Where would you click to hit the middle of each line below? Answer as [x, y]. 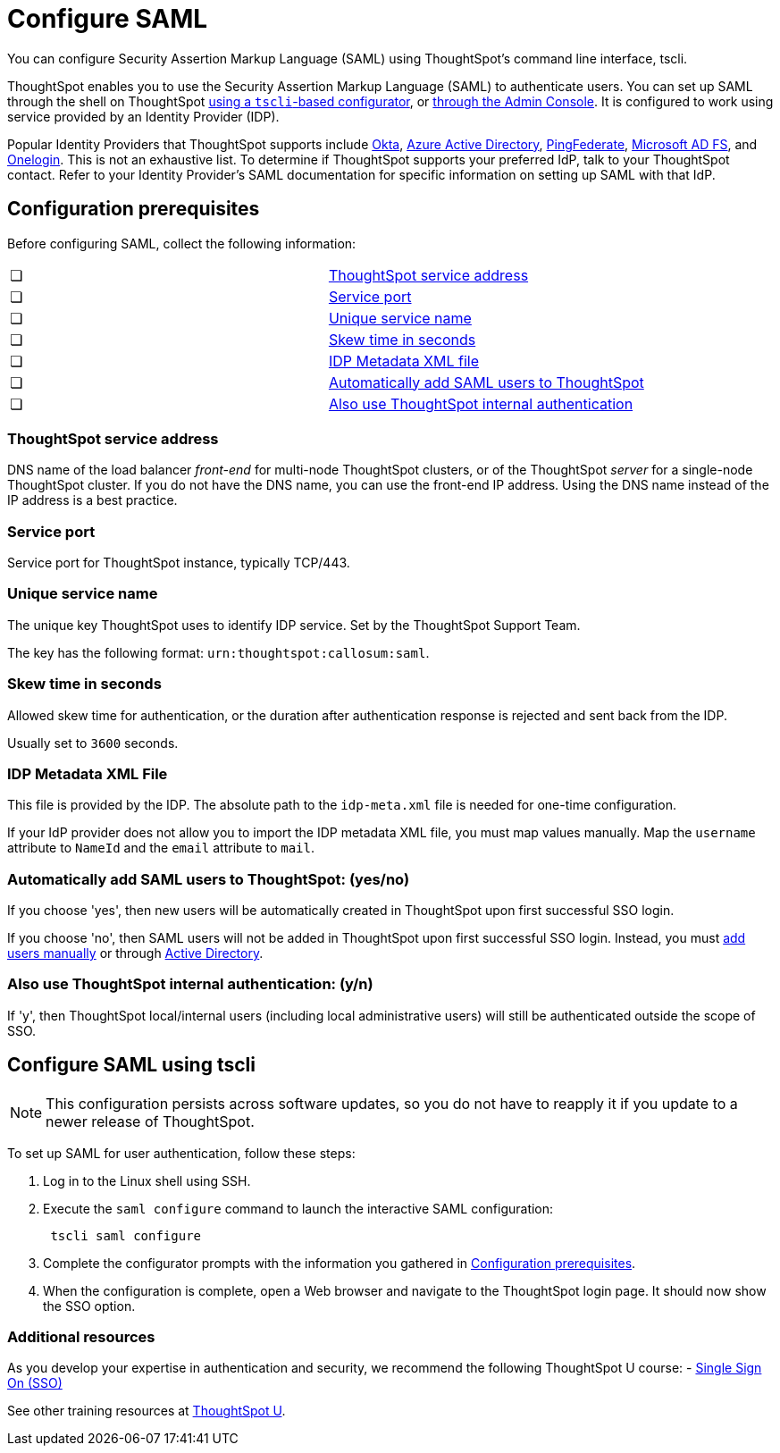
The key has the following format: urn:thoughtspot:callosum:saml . [218, 652]
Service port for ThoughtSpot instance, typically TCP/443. [179, 563]
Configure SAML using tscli [131, 1065]
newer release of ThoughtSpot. [150, 1121]
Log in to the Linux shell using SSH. [147, 1180]
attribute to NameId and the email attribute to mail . [161, 848]
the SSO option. [89, 1306]
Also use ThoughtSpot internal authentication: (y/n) [190, 984]
